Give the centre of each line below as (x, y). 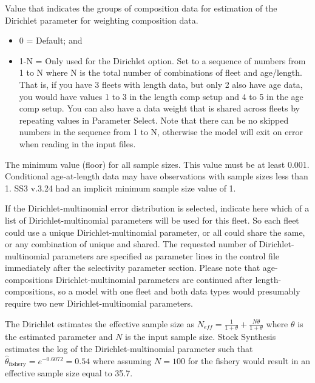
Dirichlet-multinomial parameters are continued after (154, 279)
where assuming (122, 360)
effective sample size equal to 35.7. (69, 373)
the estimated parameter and (59, 337)
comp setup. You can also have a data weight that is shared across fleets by (159, 108)
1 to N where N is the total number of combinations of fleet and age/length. (161, 72)
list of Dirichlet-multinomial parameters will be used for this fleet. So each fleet (152, 220)
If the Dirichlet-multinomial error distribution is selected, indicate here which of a (157, 208)
